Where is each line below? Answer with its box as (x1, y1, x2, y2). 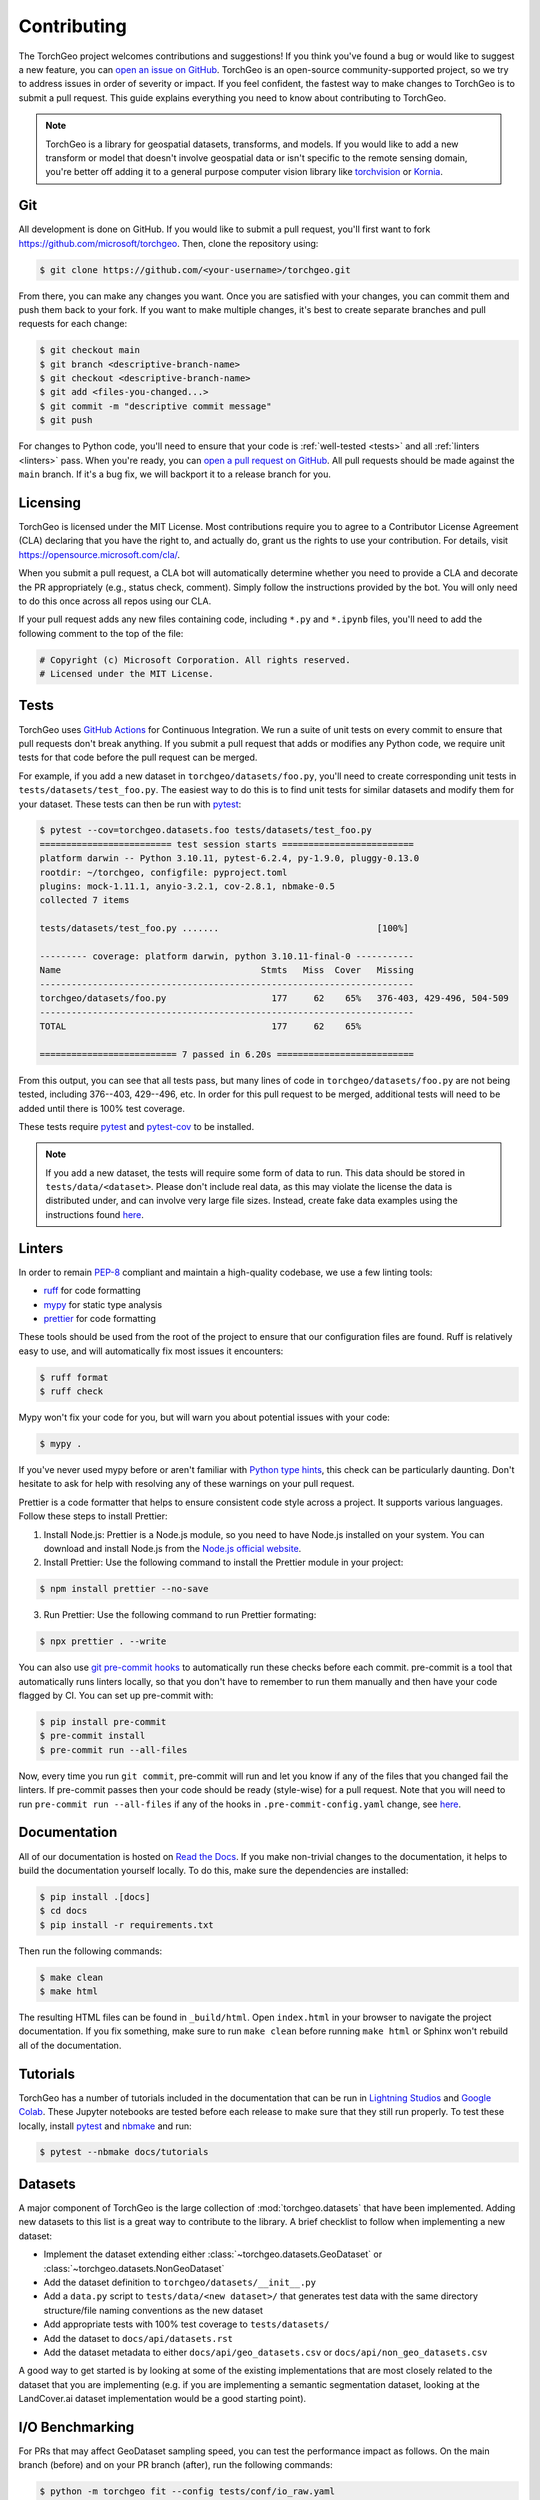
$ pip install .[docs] (39, 1891, 151, 1902)
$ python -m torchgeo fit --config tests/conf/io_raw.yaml (39, 2486, 335, 2497)
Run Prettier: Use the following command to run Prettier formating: (43, 1609, 317, 1621)
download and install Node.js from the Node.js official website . (43, 1542, 302, 1554)
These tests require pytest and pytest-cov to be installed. (18, 1120, 255, 1132)
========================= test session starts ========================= (39, 838, 415, 850)
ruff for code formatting (43, 1285, 141, 1297)
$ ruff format (39, 1371, 109, 1383)
